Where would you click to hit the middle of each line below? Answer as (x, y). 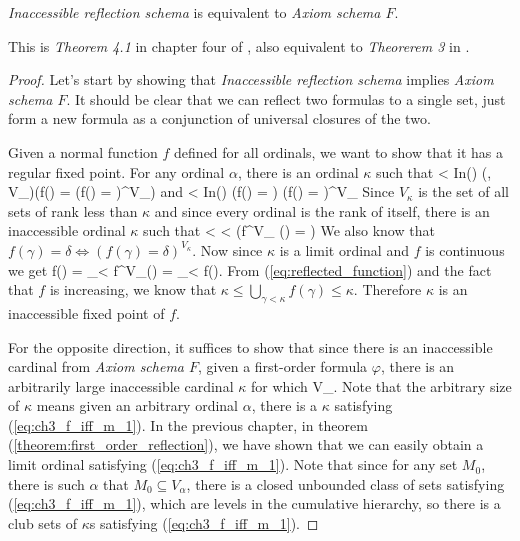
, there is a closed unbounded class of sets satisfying (345, 483)
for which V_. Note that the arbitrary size (381, 385)
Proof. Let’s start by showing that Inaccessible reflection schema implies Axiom (251, 79)
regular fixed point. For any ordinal (116, 171)
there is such (46, 483)
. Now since (227, 249)
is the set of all (463, 191)
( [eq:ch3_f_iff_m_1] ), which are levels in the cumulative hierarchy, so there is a (254, 503)
